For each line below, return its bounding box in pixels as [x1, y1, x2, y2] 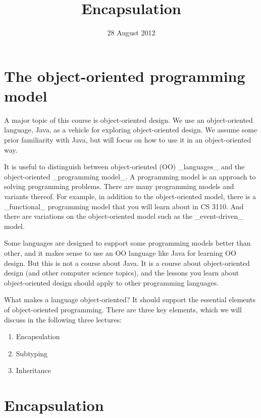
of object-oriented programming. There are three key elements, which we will [4, 304, 242, 314]
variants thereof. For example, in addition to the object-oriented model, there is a [4, 191, 256, 201]
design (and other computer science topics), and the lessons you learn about [4, 267, 239, 278]
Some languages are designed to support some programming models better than [4, 238, 251, 248]
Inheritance [16, 365, 51, 376]
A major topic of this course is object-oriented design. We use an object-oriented [4, 114, 253, 125]
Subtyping [16, 348, 48, 358]
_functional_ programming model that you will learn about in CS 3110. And [4, 201, 244, 211]
